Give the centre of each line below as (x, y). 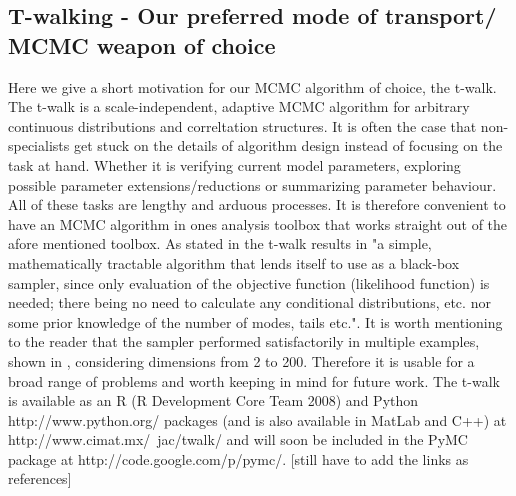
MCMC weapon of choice (142, 44)
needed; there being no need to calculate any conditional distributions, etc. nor (249, 302)
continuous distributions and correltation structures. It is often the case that (242, 125)
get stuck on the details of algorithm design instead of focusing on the (288, 145)
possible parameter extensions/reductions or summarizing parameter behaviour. (252, 184)
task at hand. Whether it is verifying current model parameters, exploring (234, 164)
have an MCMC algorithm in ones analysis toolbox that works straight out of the (258, 223)
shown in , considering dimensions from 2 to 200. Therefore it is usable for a (241, 360)
